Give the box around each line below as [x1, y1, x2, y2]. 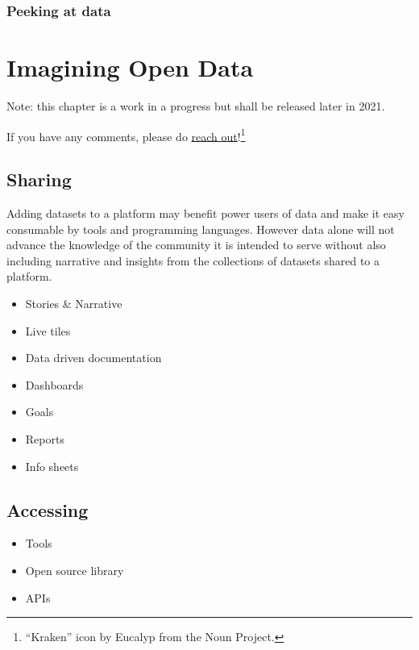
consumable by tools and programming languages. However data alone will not [6, 220, 395, 237]
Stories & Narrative [25, 294, 122, 311]
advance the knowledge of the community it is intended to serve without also [6, 236, 386, 253]
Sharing [6, 167, 72, 192]
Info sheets [25, 457, 79, 474]
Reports [25, 430, 64, 447]
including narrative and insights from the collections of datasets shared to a [6, 252, 380, 269]
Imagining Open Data [6, 51, 254, 84]
